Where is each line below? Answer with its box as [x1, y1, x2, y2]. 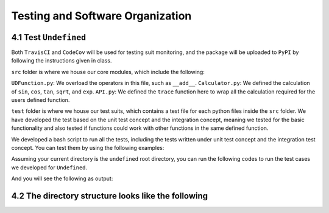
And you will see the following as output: [11, 175, 113, 182]
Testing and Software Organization [11, 9, 192, 22]
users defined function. [11, 96, 70, 104]
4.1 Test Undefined [11, 32, 87, 42]
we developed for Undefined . [11, 164, 88, 171]
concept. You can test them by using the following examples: [11, 144, 164, 151]
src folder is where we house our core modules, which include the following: [11, 68, 205, 75]
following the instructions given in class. [11, 57, 112, 64]
